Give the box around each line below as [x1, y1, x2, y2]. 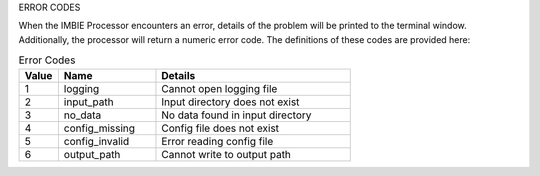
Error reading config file [161, 134, 274, 148]
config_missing [63, 121, 135, 135]
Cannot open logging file [161, 81, 278, 95]
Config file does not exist [161, 121, 280, 135]
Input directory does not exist [161, 95, 300, 109]
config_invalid [63, 134, 130, 148]
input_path [63, 95, 114, 109]
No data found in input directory [161, 108, 312, 122]
